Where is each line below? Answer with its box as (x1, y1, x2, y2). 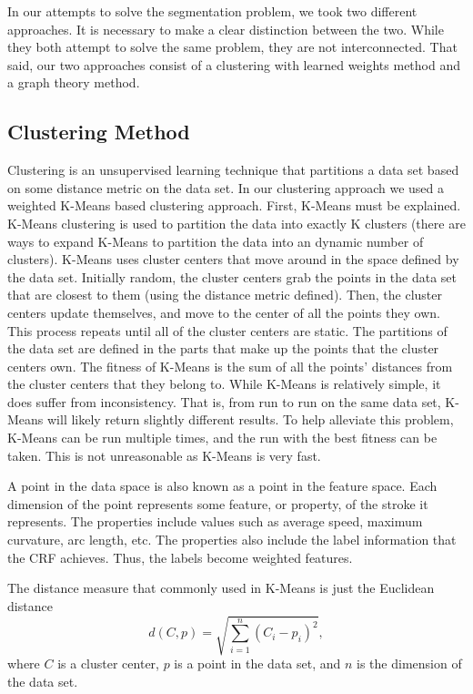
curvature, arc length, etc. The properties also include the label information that (7, 530, 457, 549)
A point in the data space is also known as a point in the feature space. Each (7, 476, 438, 495)
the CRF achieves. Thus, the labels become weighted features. (7, 547, 353, 566)
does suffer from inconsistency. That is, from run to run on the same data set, (7, 392, 441, 411)
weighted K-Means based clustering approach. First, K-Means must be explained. (7, 196, 461, 215)
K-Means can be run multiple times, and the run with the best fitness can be (7, 428, 438, 447)
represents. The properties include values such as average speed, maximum (7, 512, 423, 531)
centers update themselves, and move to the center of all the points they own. (7, 302, 440, 321)
